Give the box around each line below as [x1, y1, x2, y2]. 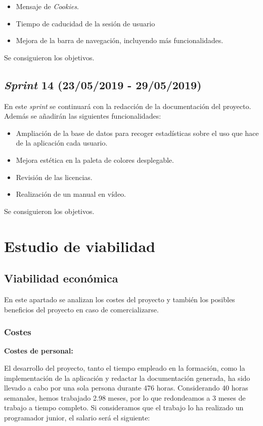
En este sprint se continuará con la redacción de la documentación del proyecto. [4, 100, 251, 111]
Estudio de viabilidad [4, 235, 156, 256]
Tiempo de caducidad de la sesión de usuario [16, 18, 155, 28]
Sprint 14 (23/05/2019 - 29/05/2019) [4, 77, 202, 92]
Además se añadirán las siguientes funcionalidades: [4, 111, 161, 121]
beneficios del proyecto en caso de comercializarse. [4, 304, 159, 314]
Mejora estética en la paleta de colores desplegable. [16, 154, 174, 165]
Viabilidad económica [4, 270, 118, 286]
